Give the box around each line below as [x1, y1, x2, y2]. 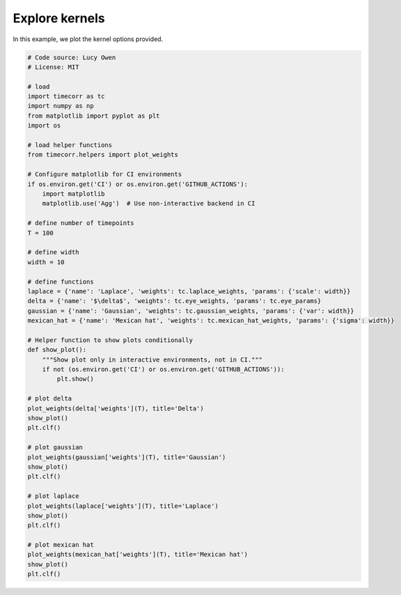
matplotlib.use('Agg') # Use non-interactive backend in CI [42, 199, 255, 208]
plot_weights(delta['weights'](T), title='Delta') [27, 404, 205, 412]
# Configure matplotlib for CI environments [27, 171, 182, 178]
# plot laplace [27, 492, 79, 500]
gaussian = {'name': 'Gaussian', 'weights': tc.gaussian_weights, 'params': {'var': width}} [27, 307, 354, 315]
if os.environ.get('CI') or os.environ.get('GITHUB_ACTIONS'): [27, 180, 249, 188]
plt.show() [56, 375, 94, 383]
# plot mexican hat [27, 541, 94, 549]
